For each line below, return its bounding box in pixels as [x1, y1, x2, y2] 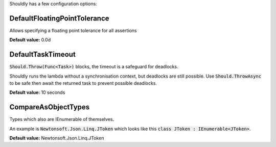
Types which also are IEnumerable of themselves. [9, 116, 114, 122]
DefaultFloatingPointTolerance [9, 14, 109, 22]
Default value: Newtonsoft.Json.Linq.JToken [9, 135, 104, 141]
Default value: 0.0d [9, 37, 51, 43]
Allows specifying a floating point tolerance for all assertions [9, 27, 137, 33]
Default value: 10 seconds [9, 89, 65, 95]
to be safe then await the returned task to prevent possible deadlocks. [9, 80, 157, 86]
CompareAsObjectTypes [9, 103, 90, 112]
